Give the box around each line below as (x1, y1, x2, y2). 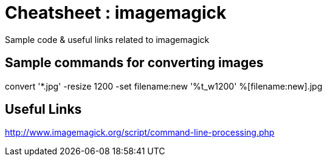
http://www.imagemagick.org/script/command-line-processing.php (5, 127, 275, 138)
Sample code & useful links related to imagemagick (5, 34, 210, 45)
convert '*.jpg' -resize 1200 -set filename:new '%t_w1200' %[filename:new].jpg (5, 80, 323, 91)
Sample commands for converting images (5, 55, 264, 71)
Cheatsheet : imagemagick (5, 2, 227, 23)
